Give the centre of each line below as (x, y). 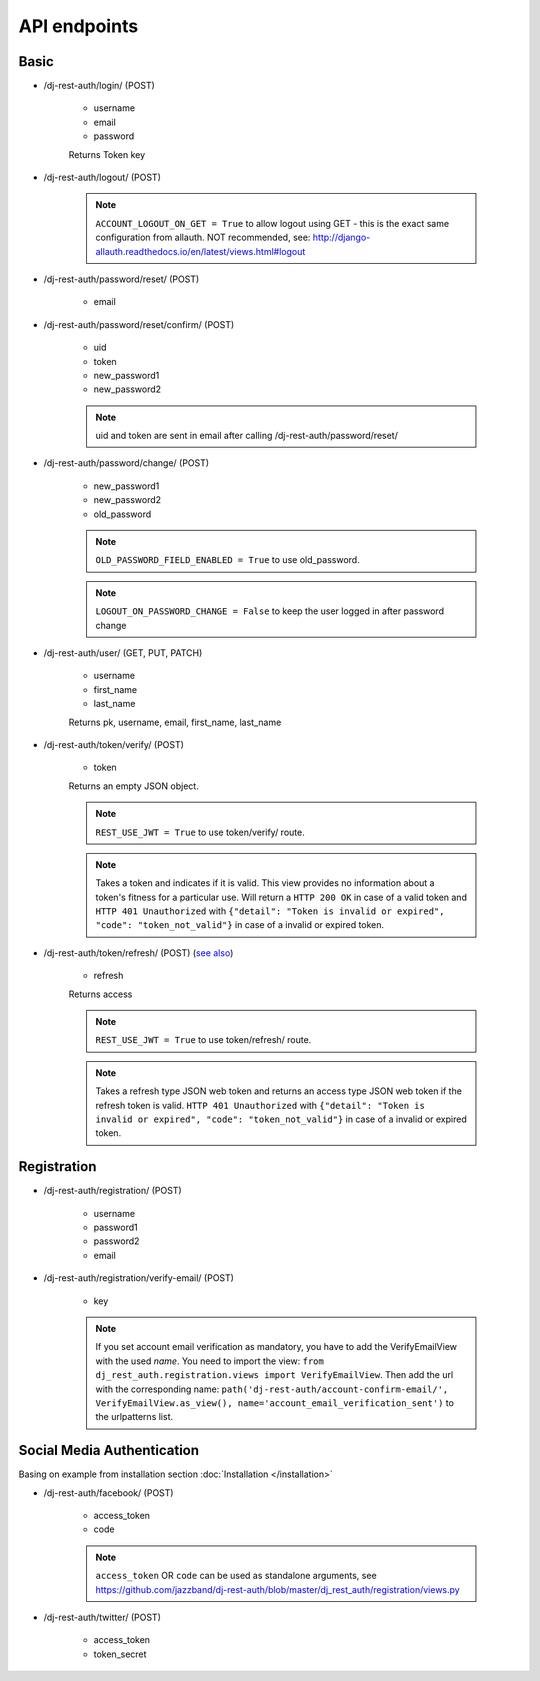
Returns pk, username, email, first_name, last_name (175, 722)
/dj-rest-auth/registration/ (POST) (112, 1191)
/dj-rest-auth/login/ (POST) (99, 86)
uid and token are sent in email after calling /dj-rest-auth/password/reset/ (247, 436)
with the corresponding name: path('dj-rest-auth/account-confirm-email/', (272, 1389)
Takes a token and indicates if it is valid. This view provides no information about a (265, 883)
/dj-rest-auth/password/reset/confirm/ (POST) (139, 324)
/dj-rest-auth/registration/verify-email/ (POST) (139, 1278)
